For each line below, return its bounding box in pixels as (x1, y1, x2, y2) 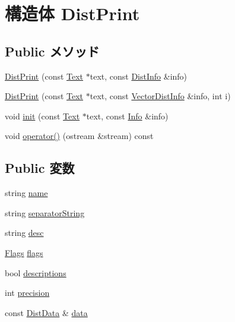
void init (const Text (5, 109, 80, 122)
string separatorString (5, 206, 85, 219)
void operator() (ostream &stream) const (5, 130, 154, 142)
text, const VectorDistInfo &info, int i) (90, 90, 231, 102)
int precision (5, 286, 50, 299)
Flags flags (5, 246, 43, 258)
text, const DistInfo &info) (90, 70, 188, 82)
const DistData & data (5, 306, 88, 318)
